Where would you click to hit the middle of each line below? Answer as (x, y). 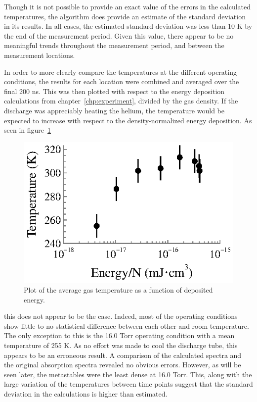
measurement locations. (40, 55)
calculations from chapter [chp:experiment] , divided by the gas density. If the (121, 101)
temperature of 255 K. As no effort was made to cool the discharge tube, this (121, 345)
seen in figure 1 (28, 130)
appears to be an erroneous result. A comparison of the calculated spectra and (123, 355)
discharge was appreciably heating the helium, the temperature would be (114, 110)
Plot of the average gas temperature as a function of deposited (118, 290)
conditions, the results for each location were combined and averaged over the (122, 81)
